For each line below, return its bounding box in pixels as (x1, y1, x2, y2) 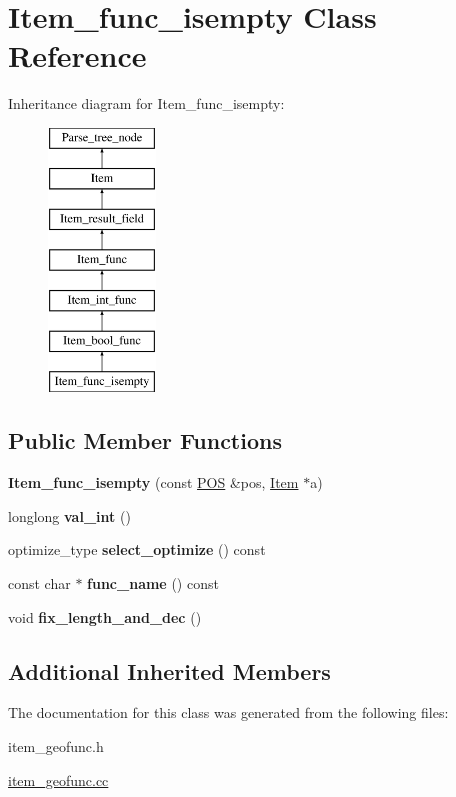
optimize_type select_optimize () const (8, 539, 266, 560)
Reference (8, 35, 147, 76)
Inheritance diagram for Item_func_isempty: (8, 93, 285, 114)
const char (8, 573, 71, 594)
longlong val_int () (8, 505, 131, 526)
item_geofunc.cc (8, 769, 109, 790)
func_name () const (87, 573, 219, 594)
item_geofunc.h (8, 736, 104, 757)
